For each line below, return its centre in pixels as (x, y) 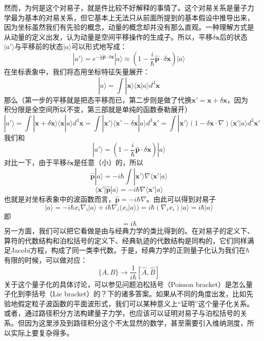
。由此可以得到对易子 (181, 199)
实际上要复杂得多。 (42, 332)
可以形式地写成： (99, 46)
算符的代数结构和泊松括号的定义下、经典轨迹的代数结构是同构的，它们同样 (126, 240)
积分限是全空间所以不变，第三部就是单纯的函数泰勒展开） (98, 109)
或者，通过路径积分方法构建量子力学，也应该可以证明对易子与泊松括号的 (122, 313)
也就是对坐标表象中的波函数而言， (60, 199)
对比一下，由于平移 (35, 162)
